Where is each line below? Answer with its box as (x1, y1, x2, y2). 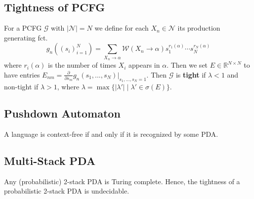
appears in (128, 60, 160, 70)
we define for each (94, 23, 149, 33)
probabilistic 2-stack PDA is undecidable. (4, 186, 129, 196)
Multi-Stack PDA (4, 153, 96, 168)
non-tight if (4, 81, 39, 91)
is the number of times (48, 60, 116, 70)
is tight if (175, 69, 206, 80)
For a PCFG (4, 23, 42, 33)
